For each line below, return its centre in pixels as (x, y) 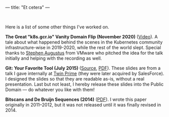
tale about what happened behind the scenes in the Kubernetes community (84, 42)
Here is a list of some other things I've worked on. (57, 27)
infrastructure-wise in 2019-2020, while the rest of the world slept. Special (83, 47)
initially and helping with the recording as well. (54, 58)
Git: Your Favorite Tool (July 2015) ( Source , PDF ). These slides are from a (83, 68)
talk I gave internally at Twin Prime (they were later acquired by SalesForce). (85, 73)
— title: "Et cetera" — (27, 7)
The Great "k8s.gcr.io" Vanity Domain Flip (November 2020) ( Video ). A (82, 37)
